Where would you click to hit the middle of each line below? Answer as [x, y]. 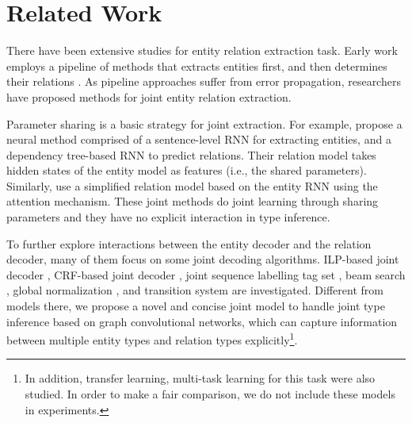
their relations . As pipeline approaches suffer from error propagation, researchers [204, 81]
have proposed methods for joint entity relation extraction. [149, 96]
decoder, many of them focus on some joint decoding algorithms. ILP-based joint [203, 259]
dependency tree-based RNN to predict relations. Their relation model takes [191, 154]
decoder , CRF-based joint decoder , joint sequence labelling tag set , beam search [206, 274]
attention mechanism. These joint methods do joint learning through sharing [193, 201]
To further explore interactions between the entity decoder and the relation [189, 243]
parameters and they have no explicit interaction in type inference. [168, 217]
